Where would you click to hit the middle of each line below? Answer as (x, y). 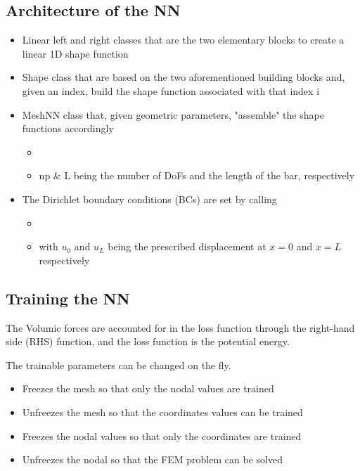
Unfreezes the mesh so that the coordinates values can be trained (162, 412)
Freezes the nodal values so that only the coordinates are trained (162, 435)
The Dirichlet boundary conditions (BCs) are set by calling (149, 199)
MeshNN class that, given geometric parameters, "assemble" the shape (173, 114)
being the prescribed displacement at (187, 246)
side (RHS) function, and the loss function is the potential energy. (148, 341)
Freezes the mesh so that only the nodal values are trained (148, 388)
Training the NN (68, 298)
